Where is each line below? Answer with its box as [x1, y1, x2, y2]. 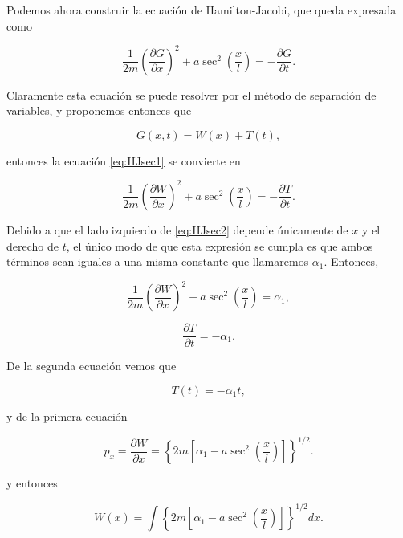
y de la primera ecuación [6, 407, 128, 424]
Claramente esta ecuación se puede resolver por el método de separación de [6, 86, 377, 103]
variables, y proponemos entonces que [6, 102, 192, 119]
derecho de [6, 237, 59, 254]
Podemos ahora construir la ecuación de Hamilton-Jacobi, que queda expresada [6, 2, 397, 18]
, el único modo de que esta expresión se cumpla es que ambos [66, 237, 373, 254]
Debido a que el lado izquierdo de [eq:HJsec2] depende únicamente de [6, 221, 348, 238]
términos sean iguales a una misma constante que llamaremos [6, 253, 309, 270]
